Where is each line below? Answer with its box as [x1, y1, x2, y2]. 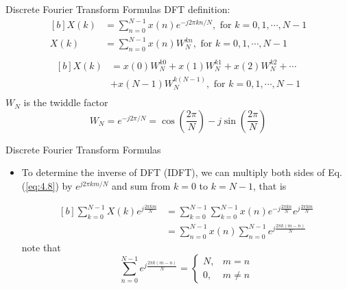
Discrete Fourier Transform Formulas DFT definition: [5, 2, 230, 16]
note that [21, 240, 61, 254]
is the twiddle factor [23, 95, 108, 110]
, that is [253, 178, 287, 192]
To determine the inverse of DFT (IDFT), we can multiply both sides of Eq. [21, 165, 342, 179]
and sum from [112, 178, 171, 192]
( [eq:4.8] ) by [21, 178, 73, 192]
